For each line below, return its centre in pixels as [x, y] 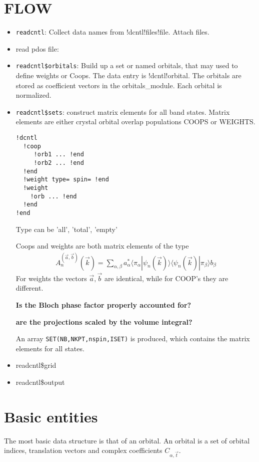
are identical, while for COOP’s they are [166, 278]
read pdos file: [37, 48]
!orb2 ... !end [59, 163]
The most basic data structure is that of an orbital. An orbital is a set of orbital [127, 440]
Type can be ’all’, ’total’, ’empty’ [66, 229]
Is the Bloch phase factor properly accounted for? [103, 305]
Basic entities [51, 416]
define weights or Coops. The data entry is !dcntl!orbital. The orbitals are [128, 75]
